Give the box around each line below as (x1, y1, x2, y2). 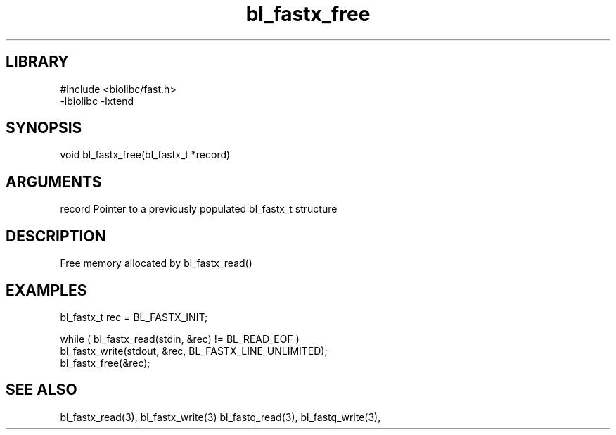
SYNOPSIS (6, 119, 82, 137)
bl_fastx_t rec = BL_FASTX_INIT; (60, 310, 208, 323)
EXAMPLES (6, 281, 87, 299)
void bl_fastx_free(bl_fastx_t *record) (60, 149, 231, 161)
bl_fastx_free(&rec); (60, 356, 150, 369)
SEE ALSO (6, 381, 77, 399)
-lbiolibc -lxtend (60, 94, 134, 107)
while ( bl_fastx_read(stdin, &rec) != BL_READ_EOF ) (60, 332, 300, 345)
